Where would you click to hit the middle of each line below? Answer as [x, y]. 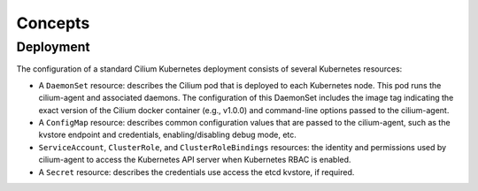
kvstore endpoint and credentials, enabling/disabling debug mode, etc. [167, 135]
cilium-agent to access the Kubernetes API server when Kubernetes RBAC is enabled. [195, 160]
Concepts [53, 23]
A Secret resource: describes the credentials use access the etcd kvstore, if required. [197, 172]
